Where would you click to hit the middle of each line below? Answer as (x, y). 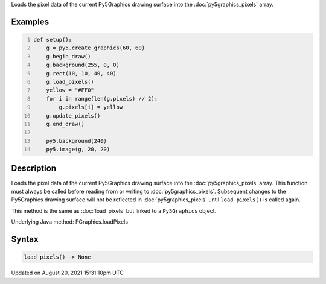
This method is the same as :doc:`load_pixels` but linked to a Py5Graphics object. (114, 210)
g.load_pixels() (70, 82)
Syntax (25, 239)
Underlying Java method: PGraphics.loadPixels (70, 222)
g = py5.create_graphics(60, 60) (95, 48)
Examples (30, 21)
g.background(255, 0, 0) (83, 65)
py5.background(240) (76, 141)
